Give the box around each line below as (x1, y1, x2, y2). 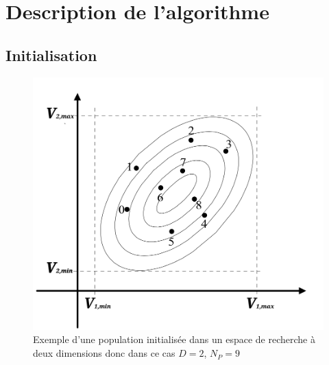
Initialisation (5, 44, 97, 65)
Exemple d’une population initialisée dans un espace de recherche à (33, 332, 315, 346)
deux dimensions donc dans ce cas (33, 346, 175, 360)
